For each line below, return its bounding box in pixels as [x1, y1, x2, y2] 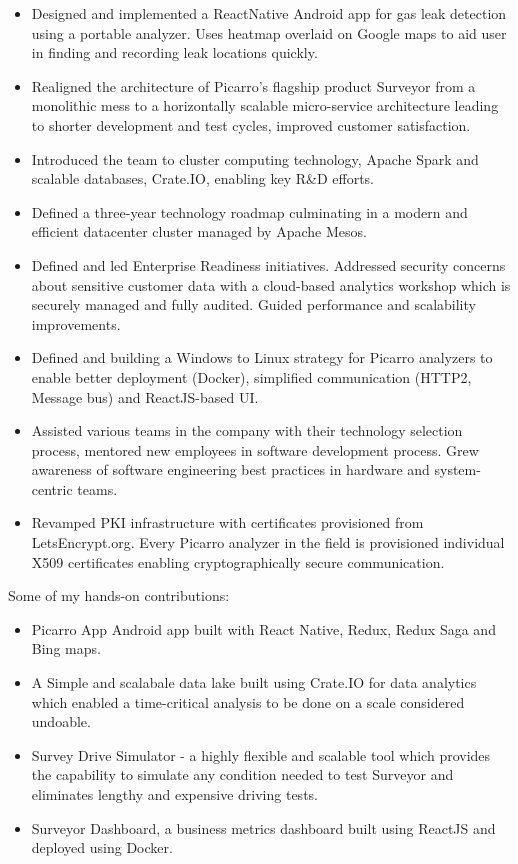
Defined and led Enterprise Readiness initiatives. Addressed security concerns [31, 254, 506, 275]
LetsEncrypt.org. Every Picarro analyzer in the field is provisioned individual [31, 532, 505, 553]
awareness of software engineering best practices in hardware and [31, 459, 430, 480]
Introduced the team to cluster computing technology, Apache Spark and [31, 148, 479, 169]
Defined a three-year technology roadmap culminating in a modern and [31, 201, 468, 222]
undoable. [31, 711, 91, 732]
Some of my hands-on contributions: [8, 585, 230, 606]
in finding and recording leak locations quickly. [31, 42, 318, 63]
